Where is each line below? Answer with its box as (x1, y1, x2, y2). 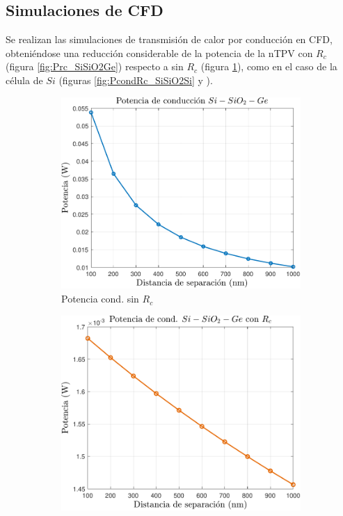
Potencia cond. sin (61, 291, 139, 306)
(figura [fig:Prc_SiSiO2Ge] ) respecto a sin (6, 59, 184, 74)
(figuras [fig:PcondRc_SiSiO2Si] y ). (58, 72, 213, 87)
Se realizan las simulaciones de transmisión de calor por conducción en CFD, (6, 32, 333, 47)
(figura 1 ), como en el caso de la (200, 59, 337, 74)
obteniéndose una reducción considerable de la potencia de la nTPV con (6, 45, 313, 60)
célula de (6, 72, 43, 87)
